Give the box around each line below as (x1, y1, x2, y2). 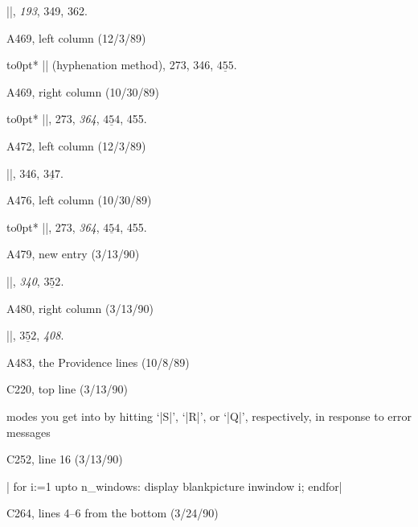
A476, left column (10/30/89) (6, 191, 152, 208)
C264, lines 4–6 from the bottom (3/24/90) (6, 504, 219, 521)
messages (6, 423, 51, 440)
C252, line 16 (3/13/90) (6, 451, 123, 467)
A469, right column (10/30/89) (6, 83, 159, 100)
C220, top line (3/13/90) (6, 381, 128, 397)
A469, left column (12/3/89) (6, 29, 146, 46)
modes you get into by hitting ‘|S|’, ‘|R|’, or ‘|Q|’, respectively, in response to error (6, 407, 412, 424)
